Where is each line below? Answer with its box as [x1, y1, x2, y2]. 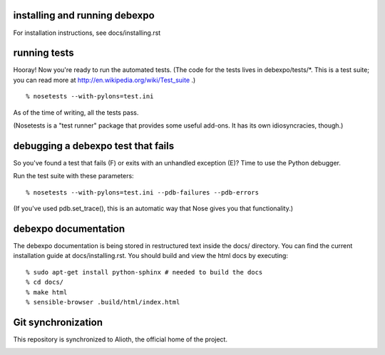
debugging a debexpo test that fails [13, 140, 175, 152]
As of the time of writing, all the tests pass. [13, 108, 139, 117]
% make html [26, 288, 68, 296]
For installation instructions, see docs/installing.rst [13, 29, 161, 37]
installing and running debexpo [13, 9, 155, 21]
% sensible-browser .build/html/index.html [26, 298, 180, 306]
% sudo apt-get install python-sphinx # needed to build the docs [26, 268, 263, 276]
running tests [13, 47, 74, 59]
